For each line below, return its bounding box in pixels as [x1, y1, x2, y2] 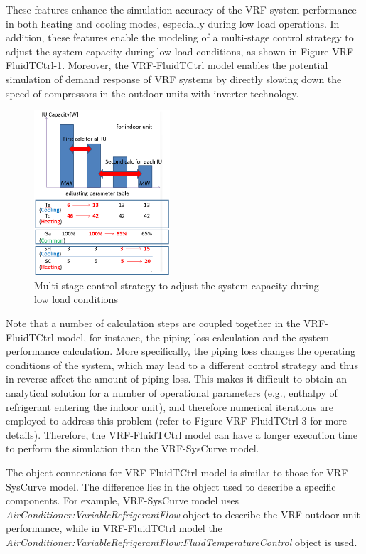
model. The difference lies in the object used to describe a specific [49, 479, 336, 494]
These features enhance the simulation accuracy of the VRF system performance [6, 2, 357, 16]
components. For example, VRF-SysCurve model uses [6, 493, 239, 508]
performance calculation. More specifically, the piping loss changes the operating [6, 343, 356, 358]
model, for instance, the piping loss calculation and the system [57, 329, 329, 344]
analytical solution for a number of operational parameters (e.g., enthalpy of [6, 385, 338, 400]
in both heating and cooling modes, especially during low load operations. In [6, 16, 340, 31]
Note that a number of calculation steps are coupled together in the [6, 316, 301, 330]
